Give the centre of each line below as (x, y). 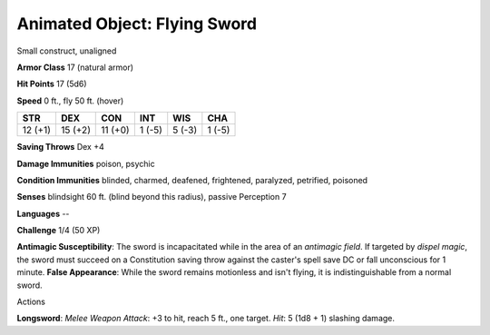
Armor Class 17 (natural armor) (75, 67)
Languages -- (43, 213)
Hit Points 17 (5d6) (52, 84)
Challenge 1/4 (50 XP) (59, 231)
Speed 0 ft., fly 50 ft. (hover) (70, 101)
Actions (31, 302)
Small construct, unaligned (67, 51)
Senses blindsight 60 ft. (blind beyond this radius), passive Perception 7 (152, 197)
